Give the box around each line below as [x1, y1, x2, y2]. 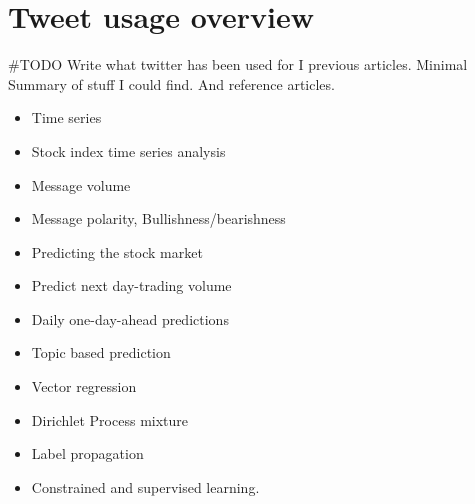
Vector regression [31, 376, 137, 397]
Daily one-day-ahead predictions [31, 308, 229, 329]
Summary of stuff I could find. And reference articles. [8, 73, 335, 94]
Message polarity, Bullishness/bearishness [31, 208, 286, 229]
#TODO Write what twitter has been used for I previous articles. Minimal [8, 54, 468, 75]
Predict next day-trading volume [31, 275, 232, 296]
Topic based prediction [31, 342, 171, 363]
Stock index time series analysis [31, 140, 226, 161]
